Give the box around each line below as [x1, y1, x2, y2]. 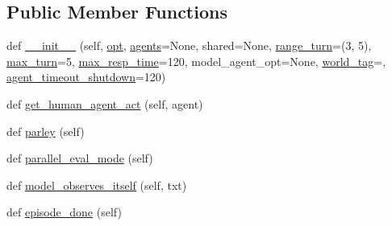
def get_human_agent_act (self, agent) [6, 95, 203, 112]
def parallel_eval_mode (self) [6, 150, 153, 166]
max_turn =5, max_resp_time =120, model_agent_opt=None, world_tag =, [6, 52, 386, 69]
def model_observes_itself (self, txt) [6, 176, 187, 193]
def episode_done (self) [6, 203, 122, 220]
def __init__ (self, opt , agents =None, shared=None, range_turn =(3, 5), [6, 37, 372, 54]
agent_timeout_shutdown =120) [6, 68, 166, 85]
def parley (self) [6, 122, 85, 139]
